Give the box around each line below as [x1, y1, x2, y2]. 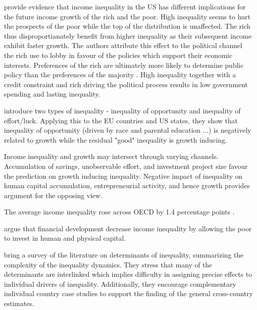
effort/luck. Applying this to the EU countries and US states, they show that [4, 115, 238, 125]
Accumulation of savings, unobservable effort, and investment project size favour [4, 160, 248, 171]
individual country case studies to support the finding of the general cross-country [4, 288, 253, 299]
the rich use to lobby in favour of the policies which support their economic [4, 50, 233, 60]
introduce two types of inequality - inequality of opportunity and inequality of [4, 105, 241, 115]
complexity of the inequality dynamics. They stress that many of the [4, 259, 212, 269]
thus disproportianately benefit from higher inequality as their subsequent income [4, 30, 252, 41]
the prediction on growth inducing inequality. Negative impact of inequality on [4, 170, 243, 181]
